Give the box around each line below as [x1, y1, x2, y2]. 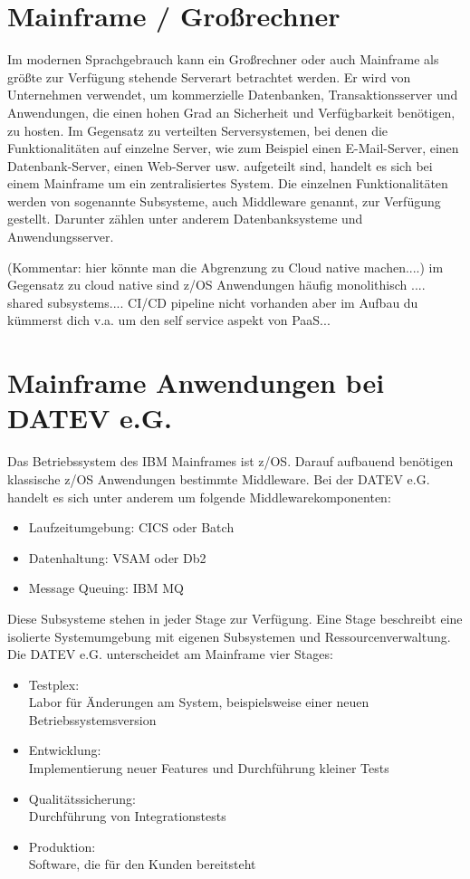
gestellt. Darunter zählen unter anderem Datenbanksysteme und [7, 209, 363, 228]
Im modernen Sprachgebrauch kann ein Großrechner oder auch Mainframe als [7, 50, 439, 69]
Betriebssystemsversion [28, 710, 157, 729]
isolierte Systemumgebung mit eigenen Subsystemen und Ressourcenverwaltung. [7, 626, 451, 645]
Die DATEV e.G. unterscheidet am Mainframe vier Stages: [7, 645, 333, 664]
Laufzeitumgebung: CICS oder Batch [28, 518, 235, 537]
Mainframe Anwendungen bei [7, 364, 385, 401]
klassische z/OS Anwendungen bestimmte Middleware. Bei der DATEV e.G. [7, 469, 430, 488]
